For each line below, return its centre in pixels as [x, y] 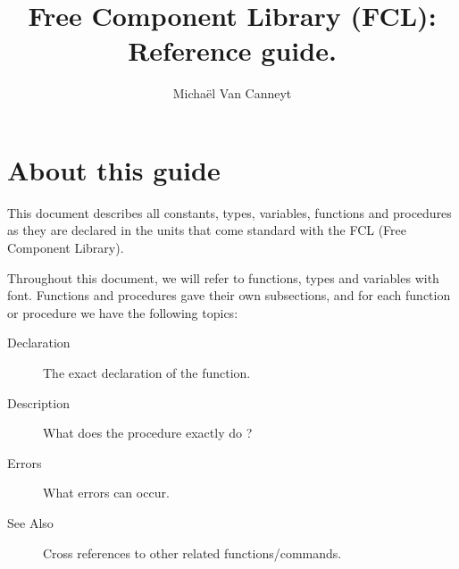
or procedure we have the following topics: [123, 312]
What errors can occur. [106, 493]
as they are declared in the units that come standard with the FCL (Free [207, 230]
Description [38, 402]
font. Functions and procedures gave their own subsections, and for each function [229, 295]
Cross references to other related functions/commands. [192, 552]
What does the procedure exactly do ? [148, 433]
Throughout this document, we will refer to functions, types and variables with [223, 277]
